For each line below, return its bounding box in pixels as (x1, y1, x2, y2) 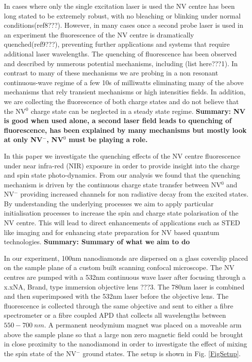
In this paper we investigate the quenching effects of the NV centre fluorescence (4, 150, 240, 161)
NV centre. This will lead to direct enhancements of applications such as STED (4, 217, 240, 228)
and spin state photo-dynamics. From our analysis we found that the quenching (4, 170, 240, 180)
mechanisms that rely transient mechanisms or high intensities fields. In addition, (4, 87, 246, 97)
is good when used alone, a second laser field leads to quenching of (4, 115, 232, 126)
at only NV (4, 134, 43, 145)
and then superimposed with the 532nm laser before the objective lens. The (4, 291, 229, 301)
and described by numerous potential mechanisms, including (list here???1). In (4, 58, 238, 68)
